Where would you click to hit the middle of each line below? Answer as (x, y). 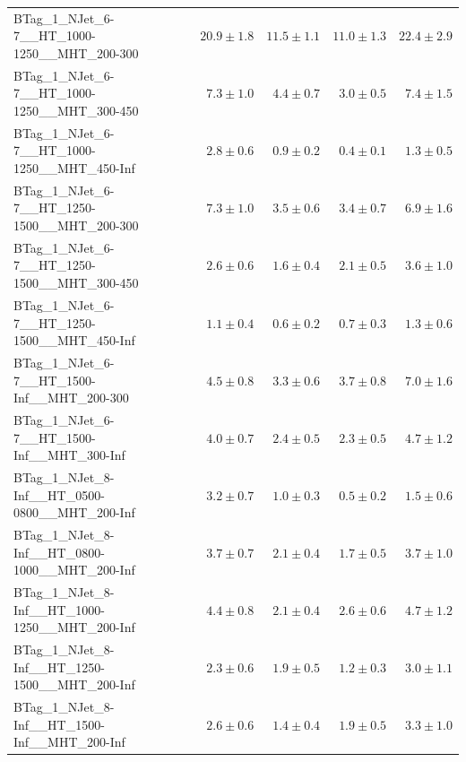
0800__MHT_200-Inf (74, 512)
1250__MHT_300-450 (76, 110)
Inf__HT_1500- (59, 724)
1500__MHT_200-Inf (74, 684)
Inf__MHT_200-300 (71, 398)
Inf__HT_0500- (59, 494)
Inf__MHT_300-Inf (69, 455)
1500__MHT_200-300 (76, 225)
